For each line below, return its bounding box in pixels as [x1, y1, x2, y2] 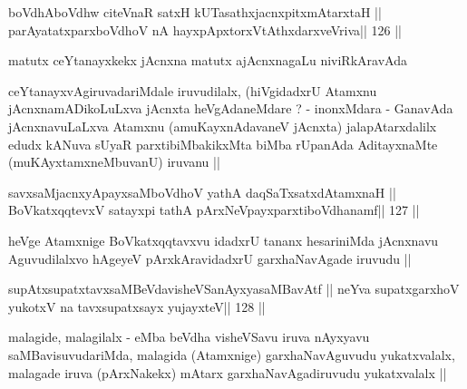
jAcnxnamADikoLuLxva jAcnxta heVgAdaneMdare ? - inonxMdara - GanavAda [8, 99, 453, 118]
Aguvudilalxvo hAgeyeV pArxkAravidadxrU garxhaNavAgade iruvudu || [8, 248, 412, 267]
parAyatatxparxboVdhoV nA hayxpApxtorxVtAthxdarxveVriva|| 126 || [8, 20, 402, 39]
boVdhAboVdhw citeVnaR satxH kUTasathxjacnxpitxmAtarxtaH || [8, 3, 382, 21]
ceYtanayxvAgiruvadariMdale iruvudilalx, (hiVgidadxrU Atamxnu [8, 81, 377, 100]
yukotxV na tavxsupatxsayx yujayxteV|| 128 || [8, 297, 266, 316]
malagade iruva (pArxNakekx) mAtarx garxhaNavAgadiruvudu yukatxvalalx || [8, 363, 447, 382]
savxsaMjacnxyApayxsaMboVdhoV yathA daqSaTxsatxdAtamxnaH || [8, 182, 396, 201]
